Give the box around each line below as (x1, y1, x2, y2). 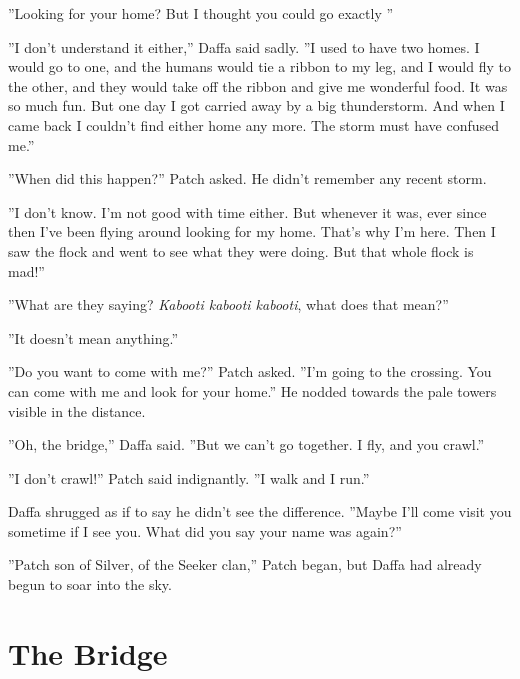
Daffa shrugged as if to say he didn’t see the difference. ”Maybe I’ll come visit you (8, 501, 512, 522)
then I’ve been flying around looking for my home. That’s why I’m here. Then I (8, 221, 496, 242)
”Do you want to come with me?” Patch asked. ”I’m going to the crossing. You (8, 361, 492, 382)
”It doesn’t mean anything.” (8, 327, 179, 348)
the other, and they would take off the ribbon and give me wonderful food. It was (8, 75, 508, 96)
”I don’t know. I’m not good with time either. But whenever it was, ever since (8, 201, 487, 222)
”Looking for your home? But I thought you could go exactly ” (8, 3, 394, 23)
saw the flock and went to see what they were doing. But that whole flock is (8, 240, 474, 261)
